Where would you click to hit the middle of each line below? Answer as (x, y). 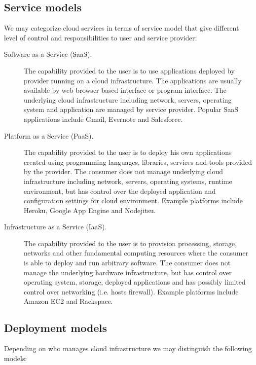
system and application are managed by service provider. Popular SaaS (131, 109)
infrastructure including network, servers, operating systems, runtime (128, 181)
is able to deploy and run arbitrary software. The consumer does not (127, 263)
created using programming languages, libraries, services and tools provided (138, 162)
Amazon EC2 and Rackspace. (68, 301)
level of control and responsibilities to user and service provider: (101, 37)
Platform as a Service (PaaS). (49, 135)
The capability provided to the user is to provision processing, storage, (130, 243)
